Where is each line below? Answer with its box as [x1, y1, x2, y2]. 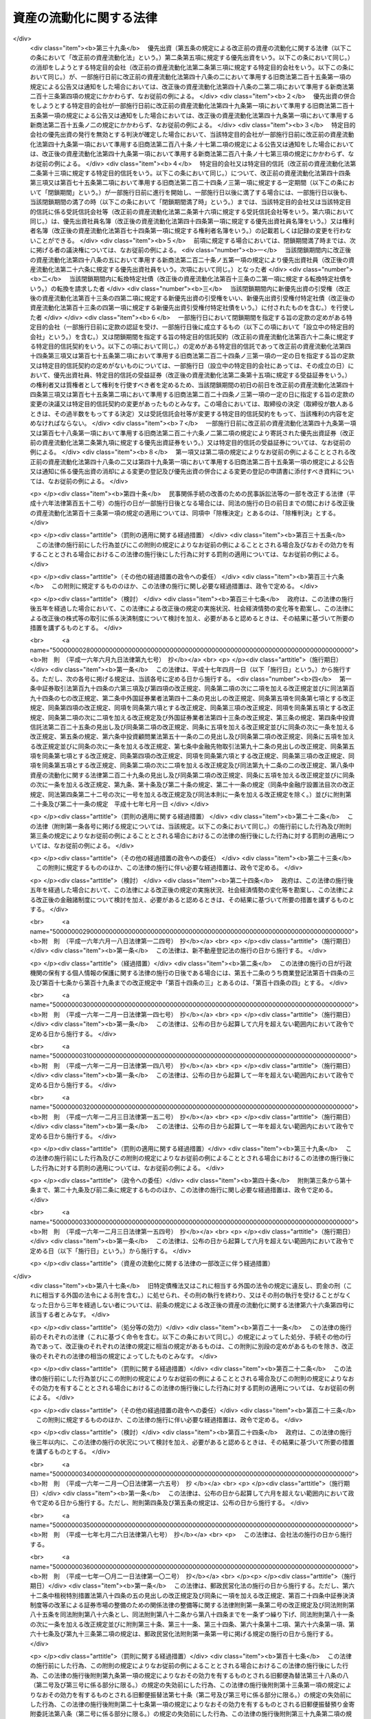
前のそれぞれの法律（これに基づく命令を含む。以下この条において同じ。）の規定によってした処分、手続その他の [30, 1333, 346, 1341]
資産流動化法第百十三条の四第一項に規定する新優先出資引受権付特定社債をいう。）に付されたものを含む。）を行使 [30, 303, 349, 312]
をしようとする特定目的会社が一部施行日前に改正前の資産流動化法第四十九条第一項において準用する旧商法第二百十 [30, 102, 355, 110]
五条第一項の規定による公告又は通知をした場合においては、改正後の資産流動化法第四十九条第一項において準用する [30, 111, 355, 120]
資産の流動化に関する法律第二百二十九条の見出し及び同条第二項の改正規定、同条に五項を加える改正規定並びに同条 [30, 771, 355, 779]
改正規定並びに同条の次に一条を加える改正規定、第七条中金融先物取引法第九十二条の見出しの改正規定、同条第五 [35, 742, 355, 750]
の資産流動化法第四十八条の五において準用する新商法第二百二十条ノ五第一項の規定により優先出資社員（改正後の [30, 255, 349, 264]
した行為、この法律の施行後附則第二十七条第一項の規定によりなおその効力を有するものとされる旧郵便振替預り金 [30, 1700, 349, 1708]
